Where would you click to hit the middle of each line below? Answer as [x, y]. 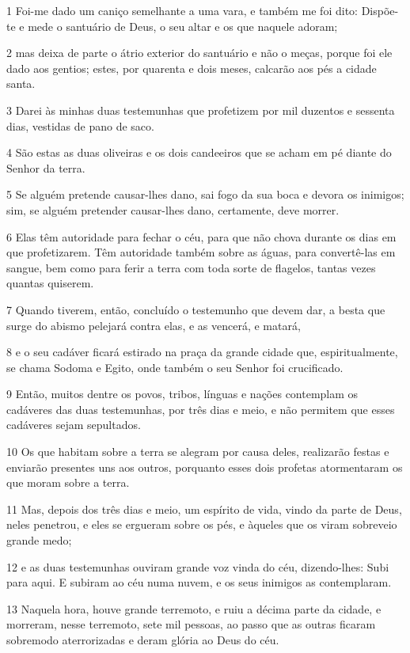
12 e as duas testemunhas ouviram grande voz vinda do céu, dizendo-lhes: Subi [198, 566]
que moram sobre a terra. [68, 482]
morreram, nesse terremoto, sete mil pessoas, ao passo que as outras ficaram [191, 624]
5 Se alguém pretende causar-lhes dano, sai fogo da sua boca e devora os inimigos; [205, 194]
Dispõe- [380, 10]
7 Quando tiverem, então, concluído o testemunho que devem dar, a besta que [196, 309]
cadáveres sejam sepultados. [74, 425]
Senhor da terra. [46, 167]
